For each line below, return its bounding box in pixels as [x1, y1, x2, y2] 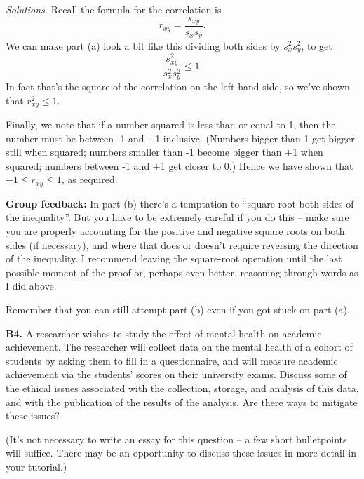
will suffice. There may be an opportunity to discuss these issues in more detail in [6, 445, 357, 460]
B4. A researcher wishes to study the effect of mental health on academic [6, 325, 322, 340]
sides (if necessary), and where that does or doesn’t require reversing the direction [6, 237, 358, 252]
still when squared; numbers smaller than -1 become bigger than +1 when [6, 144, 323, 159]
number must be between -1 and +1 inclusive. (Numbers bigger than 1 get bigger [6, 130, 355, 145]
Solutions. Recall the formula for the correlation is [6, 2, 222, 16]
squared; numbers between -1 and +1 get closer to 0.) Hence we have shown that [6, 158, 353, 173]
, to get [301, 38, 332, 53]
